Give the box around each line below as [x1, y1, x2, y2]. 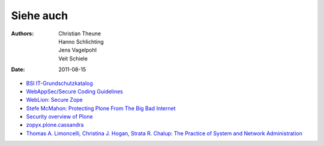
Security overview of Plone [26, 113, 93, 120]
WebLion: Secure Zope [26, 96, 83, 104]
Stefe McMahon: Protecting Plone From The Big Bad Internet [26, 105, 176, 112]
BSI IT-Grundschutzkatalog [26, 80, 93, 87]
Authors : [11, 30, 34, 37]
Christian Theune [58, 30, 101, 37]
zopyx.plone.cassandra [26, 121, 84, 129]
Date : [11, 66, 25, 73]
